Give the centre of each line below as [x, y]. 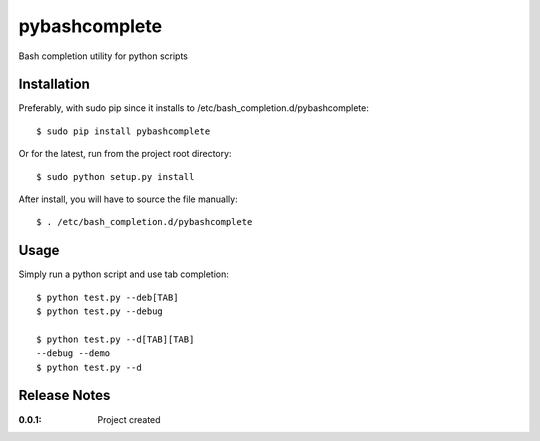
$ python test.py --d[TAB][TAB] [115, 339]
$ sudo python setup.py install [115, 176]
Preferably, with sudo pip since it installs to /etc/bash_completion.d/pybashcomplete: [193, 108]
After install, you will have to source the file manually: [128, 199]
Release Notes [64, 395]
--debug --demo [73, 353]
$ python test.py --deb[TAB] [107, 297]
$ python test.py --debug [100, 311]
